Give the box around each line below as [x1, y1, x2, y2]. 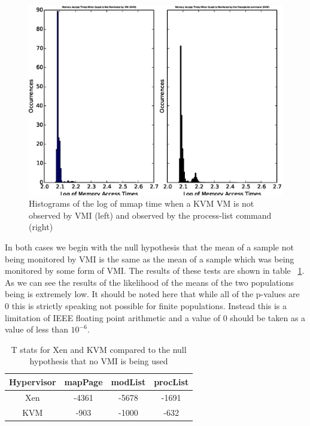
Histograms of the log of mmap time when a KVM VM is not [29, 197, 254, 210]
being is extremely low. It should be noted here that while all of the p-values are [5, 288, 300, 300]
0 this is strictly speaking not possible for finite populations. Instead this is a [5, 299, 287, 312]
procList [154, 375, 189, 388]
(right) [29, 220, 53, 233]
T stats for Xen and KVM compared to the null [11, 343, 187, 355]
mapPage [64, 375, 103, 388]
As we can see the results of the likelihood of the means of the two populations [5, 276, 294, 288]
